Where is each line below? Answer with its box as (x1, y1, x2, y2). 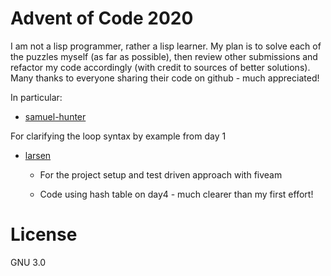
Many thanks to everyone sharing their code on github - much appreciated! (10, 72, 320, 84)
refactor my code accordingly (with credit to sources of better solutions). (10, 61, 311, 73)
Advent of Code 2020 (10, 7, 194, 30)
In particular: (10, 91, 63, 103)
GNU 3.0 (10, 256, 47, 268)
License (10, 223, 78, 246)
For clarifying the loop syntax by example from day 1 (10, 130, 227, 142)
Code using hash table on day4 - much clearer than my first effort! (39, 188, 314, 200)
